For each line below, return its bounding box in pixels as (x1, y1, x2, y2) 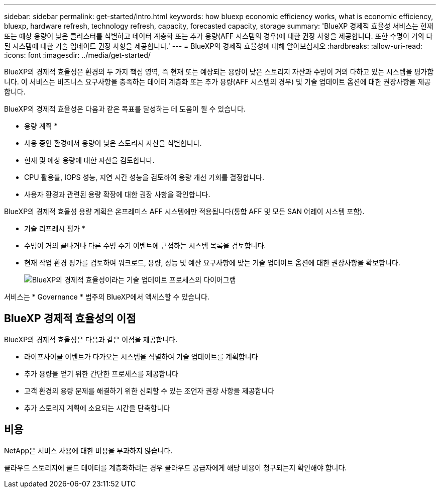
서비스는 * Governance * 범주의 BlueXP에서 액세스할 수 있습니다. (4, 292, 209, 301)
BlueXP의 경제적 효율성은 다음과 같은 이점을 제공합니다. (4, 335, 178, 344)
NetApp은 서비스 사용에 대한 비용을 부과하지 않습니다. (4, 446, 173, 455)
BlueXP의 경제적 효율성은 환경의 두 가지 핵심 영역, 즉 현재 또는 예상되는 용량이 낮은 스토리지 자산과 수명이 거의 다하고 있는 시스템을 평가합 (4, 67, 434, 76)
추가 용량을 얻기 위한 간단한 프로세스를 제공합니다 (24, 369, 178, 378)
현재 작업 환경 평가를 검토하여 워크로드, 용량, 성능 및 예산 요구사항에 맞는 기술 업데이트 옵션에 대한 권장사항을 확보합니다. (24, 258, 400, 267)
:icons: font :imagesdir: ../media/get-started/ (4, 51, 151, 59)
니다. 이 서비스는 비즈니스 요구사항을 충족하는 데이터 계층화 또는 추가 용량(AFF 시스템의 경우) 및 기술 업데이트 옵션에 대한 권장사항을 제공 (4, 77, 431, 86)
